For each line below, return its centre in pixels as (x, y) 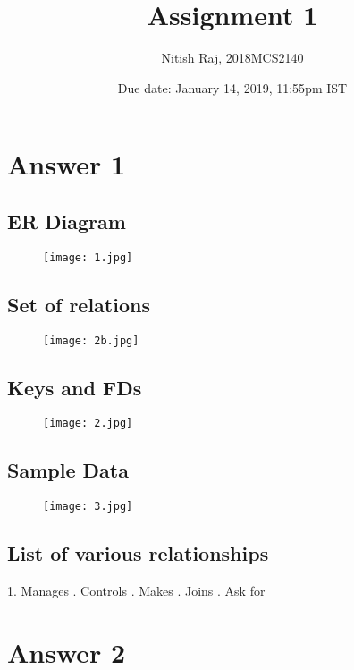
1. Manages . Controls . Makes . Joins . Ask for (136, 591)
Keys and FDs (75, 387)
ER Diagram (67, 221)
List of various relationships (138, 553)
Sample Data (68, 470)
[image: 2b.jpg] (91, 340)
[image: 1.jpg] (88, 257)
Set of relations (79, 304)
